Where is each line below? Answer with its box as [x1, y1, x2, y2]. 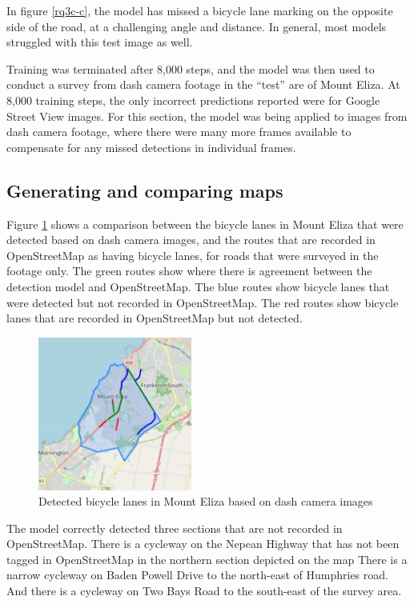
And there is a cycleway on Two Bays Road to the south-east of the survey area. [6, 582, 402, 599]
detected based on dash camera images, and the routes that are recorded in [6, 231, 376, 248]
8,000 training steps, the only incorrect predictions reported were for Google [6, 91, 380, 108]
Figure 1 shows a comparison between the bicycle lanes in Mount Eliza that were [6, 215, 404, 232]
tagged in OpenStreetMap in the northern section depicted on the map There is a [6, 550, 408, 567]
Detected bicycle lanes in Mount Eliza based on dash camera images [38, 493, 373, 510]
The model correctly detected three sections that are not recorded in [6, 519, 343, 536]
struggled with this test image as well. [6, 34, 193, 50]
